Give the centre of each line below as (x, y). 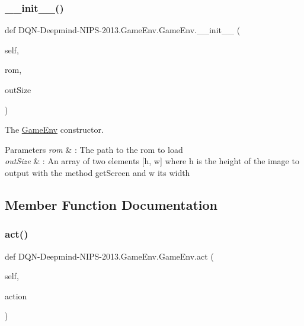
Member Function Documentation (111, 204)
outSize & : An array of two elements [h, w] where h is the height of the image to (152, 161)
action (16, 295)
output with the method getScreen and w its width (97, 172)
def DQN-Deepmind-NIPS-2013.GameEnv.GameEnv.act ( (109, 256)
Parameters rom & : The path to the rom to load (94, 149)
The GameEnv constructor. (54, 130)
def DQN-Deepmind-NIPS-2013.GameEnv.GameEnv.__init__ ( (123, 30)
